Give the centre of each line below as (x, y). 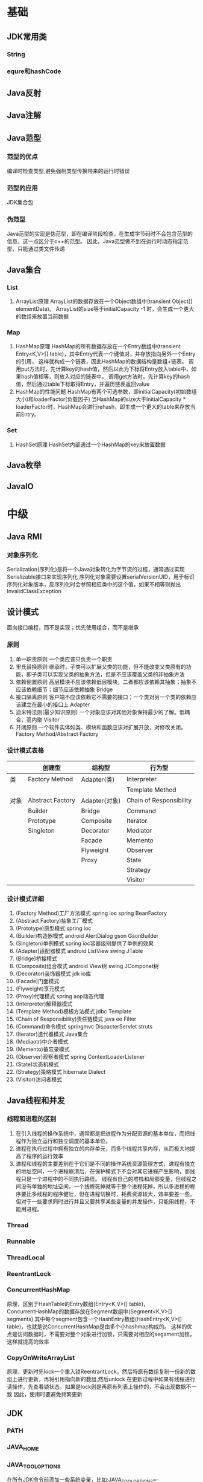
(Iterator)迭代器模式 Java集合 (52, 1034)
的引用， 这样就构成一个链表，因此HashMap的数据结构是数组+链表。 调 (105, 362)
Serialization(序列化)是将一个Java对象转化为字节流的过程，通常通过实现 (96, 570)
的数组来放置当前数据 (42, 317)
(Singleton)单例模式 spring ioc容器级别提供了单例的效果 (85, 943)
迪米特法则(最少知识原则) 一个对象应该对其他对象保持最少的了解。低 (100, 712)
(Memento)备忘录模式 (42, 1049)
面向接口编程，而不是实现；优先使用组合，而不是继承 (73, 628)
